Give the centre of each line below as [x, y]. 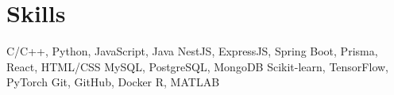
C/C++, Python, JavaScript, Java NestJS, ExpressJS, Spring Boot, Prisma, [192, 51]
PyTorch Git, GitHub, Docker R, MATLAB [113, 82]
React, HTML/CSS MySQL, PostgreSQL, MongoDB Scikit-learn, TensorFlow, [197, 66]
